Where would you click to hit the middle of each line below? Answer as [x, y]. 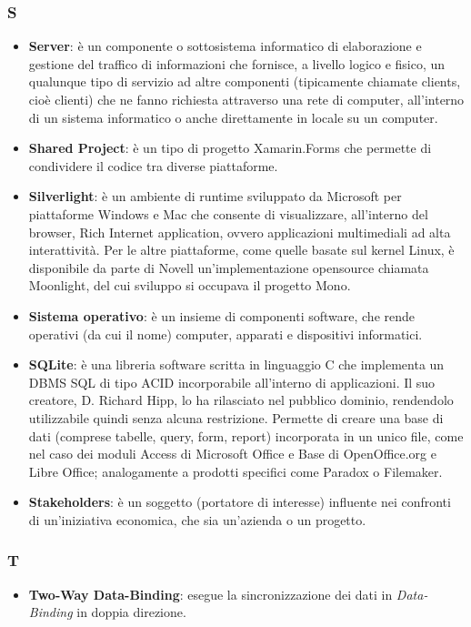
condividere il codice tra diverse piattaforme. [153, 165]
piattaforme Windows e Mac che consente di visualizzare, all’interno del [228, 213]
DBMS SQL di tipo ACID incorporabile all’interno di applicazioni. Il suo [232, 382]
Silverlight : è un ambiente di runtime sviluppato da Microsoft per [215, 196]
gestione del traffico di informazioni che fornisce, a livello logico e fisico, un [237, 63]
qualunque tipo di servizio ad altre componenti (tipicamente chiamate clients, [245, 81]
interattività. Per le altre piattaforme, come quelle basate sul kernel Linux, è [241, 250]
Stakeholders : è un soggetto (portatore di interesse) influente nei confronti [240, 502]
